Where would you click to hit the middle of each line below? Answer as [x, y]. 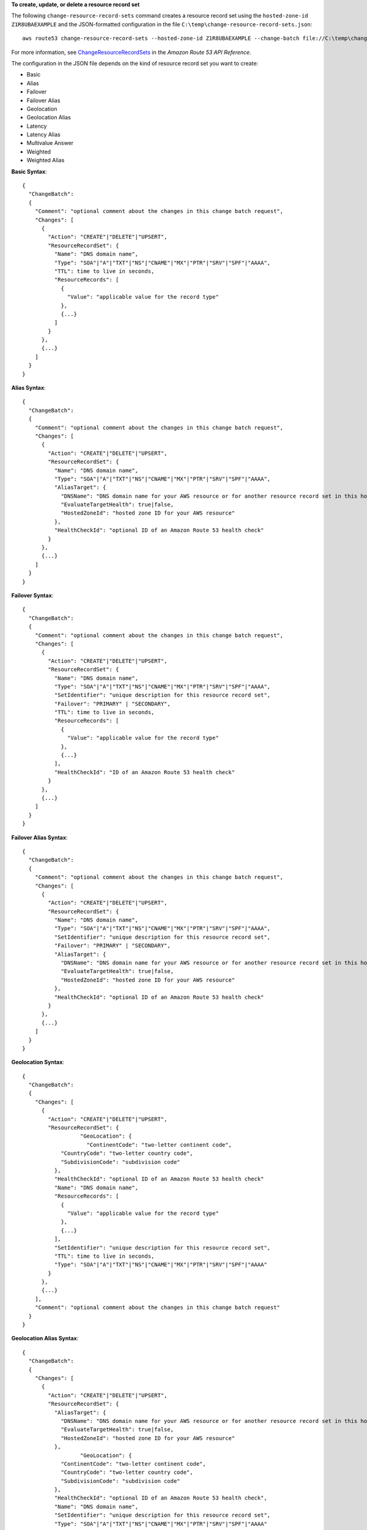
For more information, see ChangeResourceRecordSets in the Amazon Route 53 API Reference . [131, 52]
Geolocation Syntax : [38, 1062]
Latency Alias [43, 135]
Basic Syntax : [29, 171]
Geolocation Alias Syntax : [45, 1338]
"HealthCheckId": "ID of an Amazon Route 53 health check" [145, 772]
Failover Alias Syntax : [39, 837]
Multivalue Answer [50, 143]
